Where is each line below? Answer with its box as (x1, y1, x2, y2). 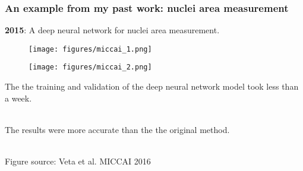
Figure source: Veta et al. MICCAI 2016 (5, 155, 151, 167)
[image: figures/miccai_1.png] (29, 45, 152, 53)
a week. (5, 91, 32, 104)
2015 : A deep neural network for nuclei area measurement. (5, 24, 220, 36)
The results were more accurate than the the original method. (5, 123, 230, 135)
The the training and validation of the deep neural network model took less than (5, 80, 299, 93)
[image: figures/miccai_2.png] (29, 63, 152, 72)
